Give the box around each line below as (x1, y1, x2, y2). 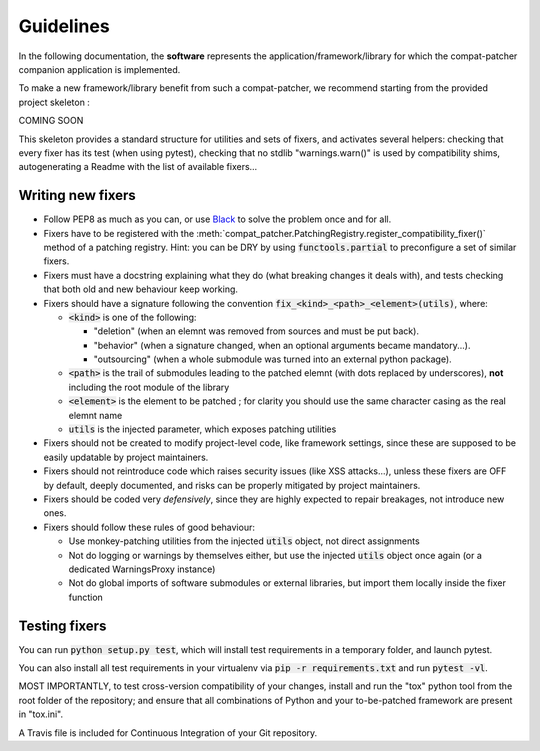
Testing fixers (18, 617, 107, 634)
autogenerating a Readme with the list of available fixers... (18, 161, 258, 173)
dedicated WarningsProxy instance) (68, 563, 216, 575)
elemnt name (68, 409, 123, 421)
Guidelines (18, 15, 110, 37)
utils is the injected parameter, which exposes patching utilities (68, 423, 337, 435)
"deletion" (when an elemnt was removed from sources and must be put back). (93, 325, 420, 337)
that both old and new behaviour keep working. (43, 283, 239, 295)
